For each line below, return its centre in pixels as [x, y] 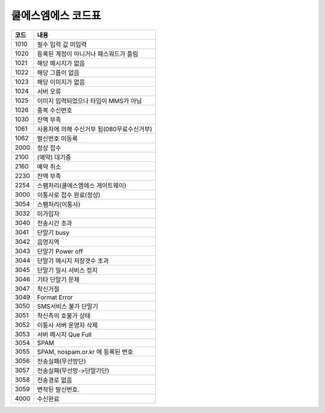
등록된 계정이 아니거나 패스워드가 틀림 [88, 54]
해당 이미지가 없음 [61, 82]
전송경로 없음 [54, 380]
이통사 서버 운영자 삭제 [67, 325]
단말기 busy [53, 232]
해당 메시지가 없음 [61, 63]
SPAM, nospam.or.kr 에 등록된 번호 [85, 352]
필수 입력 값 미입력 [62, 44]
